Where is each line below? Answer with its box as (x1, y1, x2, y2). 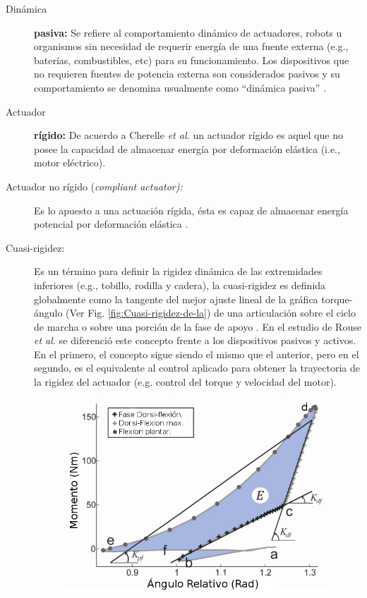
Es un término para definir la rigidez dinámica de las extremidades (34, 264, 323, 279)
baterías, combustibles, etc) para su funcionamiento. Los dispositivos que (34, 52, 349, 67)
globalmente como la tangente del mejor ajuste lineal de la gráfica (34, 291, 318, 306)
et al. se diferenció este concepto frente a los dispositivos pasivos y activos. (34, 333, 356, 348)
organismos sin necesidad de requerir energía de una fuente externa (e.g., (34, 39, 349, 54)
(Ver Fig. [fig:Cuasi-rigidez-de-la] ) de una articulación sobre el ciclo (66, 305, 356, 320)
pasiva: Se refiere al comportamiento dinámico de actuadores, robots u (34, 25, 342, 39)
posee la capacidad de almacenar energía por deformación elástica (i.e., (34, 141, 340, 156)
